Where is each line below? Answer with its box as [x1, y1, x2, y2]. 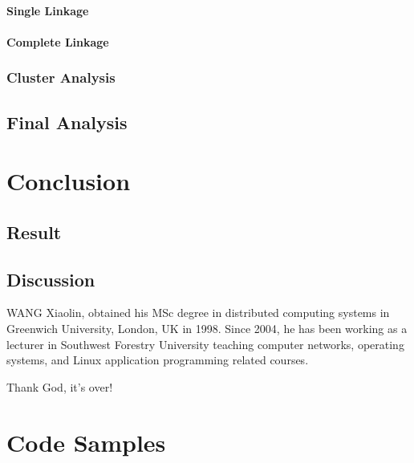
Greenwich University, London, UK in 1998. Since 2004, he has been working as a [6, 319, 408, 336]
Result [6, 219, 62, 244]
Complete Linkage [6, 33, 109, 50]
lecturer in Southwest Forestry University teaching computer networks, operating [6, 335, 404, 352]
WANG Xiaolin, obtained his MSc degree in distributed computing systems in [6, 304, 390, 321]
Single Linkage [6, 2, 89, 18]
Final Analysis [6, 109, 128, 134]
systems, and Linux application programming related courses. [6, 351, 309, 368]
